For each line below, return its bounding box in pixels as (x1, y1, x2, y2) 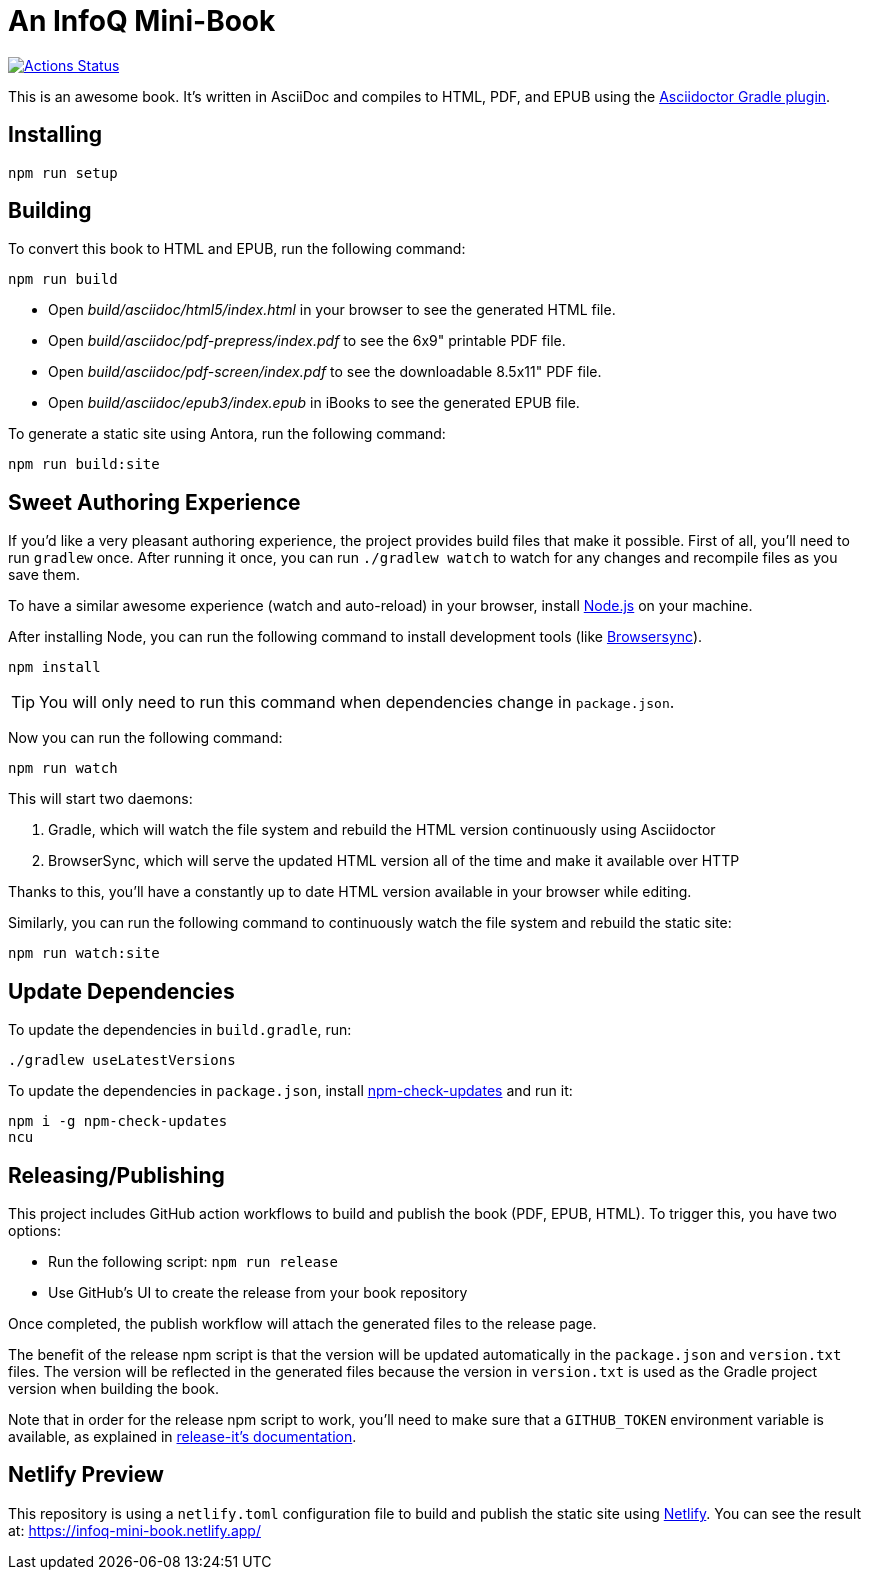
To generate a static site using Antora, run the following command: (8, 425, 446, 443)
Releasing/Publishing (8, 1162, 225, 1188)
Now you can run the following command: (8, 729, 283, 747)
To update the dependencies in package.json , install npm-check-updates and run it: (8, 1082, 573, 1100)
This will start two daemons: (8, 790, 193, 808)
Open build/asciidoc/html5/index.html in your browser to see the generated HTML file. (48, 301, 616, 319)
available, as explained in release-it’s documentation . (8, 1427, 357, 1445)
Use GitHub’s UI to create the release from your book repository (48, 1283, 468, 1301)
